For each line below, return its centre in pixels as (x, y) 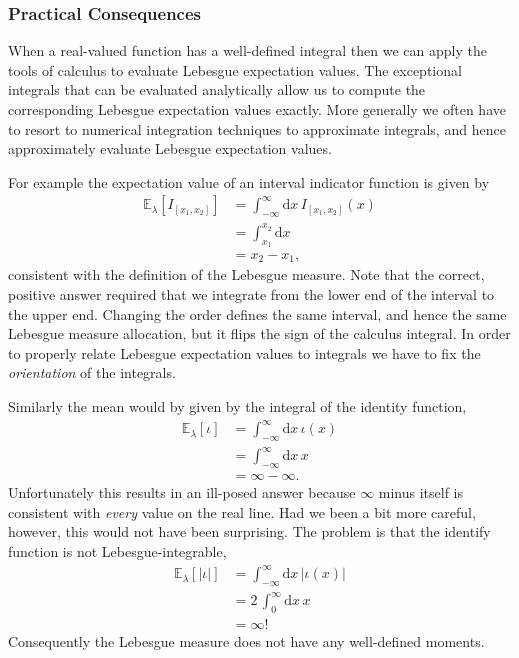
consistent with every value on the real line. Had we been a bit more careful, (242, 511)
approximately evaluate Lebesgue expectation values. (170, 148)
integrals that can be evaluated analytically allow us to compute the (217, 89)
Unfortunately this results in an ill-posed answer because (182, 492)
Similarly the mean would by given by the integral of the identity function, (237, 405)
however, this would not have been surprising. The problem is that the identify (249, 531)
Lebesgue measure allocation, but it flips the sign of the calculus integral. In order (259, 333)
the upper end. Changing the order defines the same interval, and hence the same (257, 313)
